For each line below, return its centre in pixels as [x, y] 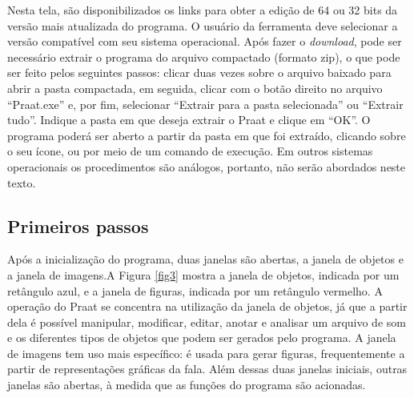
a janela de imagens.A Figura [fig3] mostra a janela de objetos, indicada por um [203, 274]
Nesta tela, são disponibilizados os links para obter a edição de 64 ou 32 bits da [203, 10]
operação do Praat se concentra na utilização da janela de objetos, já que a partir [207, 306]
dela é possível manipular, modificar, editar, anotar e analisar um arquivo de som [207, 322]
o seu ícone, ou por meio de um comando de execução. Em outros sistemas [190, 151]
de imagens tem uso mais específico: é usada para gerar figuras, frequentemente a [206, 353]
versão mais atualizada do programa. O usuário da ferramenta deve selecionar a [203, 25]
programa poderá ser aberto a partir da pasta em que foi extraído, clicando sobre [207, 135]
